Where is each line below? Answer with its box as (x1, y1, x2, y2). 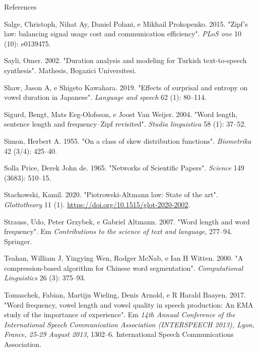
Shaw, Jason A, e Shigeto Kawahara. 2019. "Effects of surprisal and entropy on (4, 82, 248, 92)
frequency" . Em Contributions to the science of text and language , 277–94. (4, 226, 232, 237)
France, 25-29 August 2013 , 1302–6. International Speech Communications (4, 329, 234, 339)
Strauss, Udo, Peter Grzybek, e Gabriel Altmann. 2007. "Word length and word (4, 216, 250, 226)
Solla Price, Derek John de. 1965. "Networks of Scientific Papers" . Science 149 (4, 162, 244, 173)
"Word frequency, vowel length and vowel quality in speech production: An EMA (4, 299, 253, 310)
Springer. (4, 236, 32, 246)
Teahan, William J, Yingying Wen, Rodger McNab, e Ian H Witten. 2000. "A (4, 253, 243, 263)
